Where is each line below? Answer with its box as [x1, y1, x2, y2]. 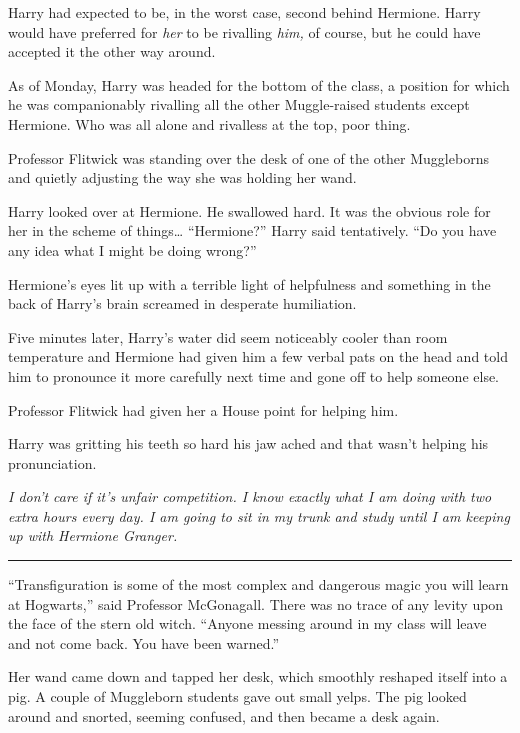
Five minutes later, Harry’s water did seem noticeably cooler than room [8, 326, 448, 347]
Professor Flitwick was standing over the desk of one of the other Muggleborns [8, 147, 489, 168]
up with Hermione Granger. [8, 525, 178, 546]
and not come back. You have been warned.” [8, 632, 280, 653]
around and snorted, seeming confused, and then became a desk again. [8, 705, 440, 726]
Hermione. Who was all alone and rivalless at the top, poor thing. [8, 113, 411, 134]
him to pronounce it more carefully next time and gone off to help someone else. [8, 365, 500, 386]
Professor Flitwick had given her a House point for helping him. [8, 399, 399, 420]
